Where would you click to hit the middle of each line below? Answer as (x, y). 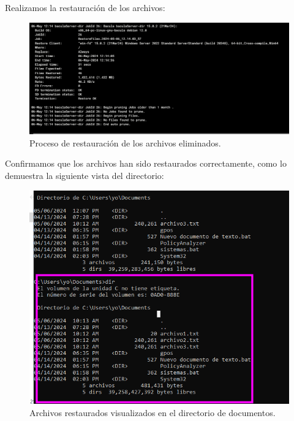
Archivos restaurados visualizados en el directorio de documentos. (153, 412)
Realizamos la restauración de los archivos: (85, 7)
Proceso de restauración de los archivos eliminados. (125, 142)
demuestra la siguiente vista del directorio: (85, 175)
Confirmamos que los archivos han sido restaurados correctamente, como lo (146, 163)
